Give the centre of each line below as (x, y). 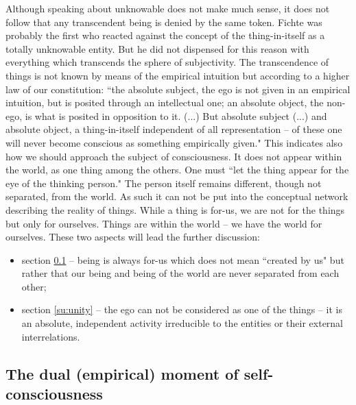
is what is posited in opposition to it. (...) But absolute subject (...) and (176, 115)
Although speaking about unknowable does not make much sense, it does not (168, 8)
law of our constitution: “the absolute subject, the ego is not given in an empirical (178, 89)
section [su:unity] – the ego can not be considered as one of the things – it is (182, 309)
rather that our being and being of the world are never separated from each (180, 273)
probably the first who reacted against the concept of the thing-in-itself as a (165, 35)
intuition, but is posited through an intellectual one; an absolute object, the (165, 102)
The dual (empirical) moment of (122, 373)
